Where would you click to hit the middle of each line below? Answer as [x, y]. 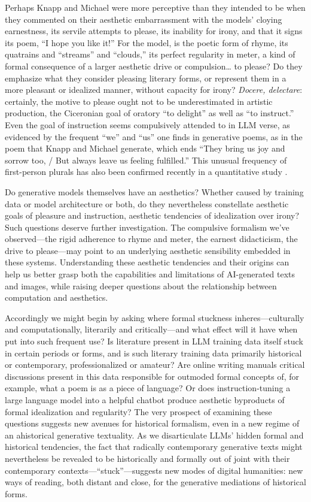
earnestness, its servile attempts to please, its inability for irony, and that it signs [154, 31]
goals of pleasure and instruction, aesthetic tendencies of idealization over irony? [152, 215]
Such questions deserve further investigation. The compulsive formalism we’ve [147, 227]
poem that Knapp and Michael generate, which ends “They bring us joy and [145, 148]
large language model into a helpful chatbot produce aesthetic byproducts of [145, 400]
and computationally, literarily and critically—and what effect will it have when [151, 329]
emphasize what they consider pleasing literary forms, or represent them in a [146, 78]
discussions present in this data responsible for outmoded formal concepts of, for [152, 376]
